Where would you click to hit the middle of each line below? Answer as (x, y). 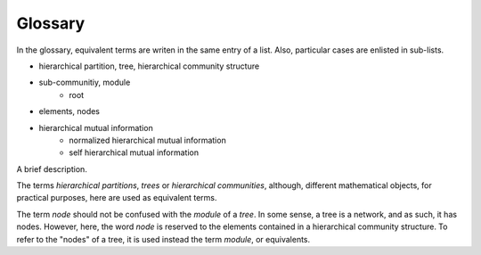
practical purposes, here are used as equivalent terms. (117, 198)
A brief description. (52, 169)
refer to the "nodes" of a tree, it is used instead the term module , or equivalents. (163, 239)
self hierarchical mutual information (134, 152)
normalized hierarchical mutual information (147, 140)
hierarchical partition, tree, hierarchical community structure (149, 66)
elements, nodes (69, 111)
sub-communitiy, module (85, 82)
